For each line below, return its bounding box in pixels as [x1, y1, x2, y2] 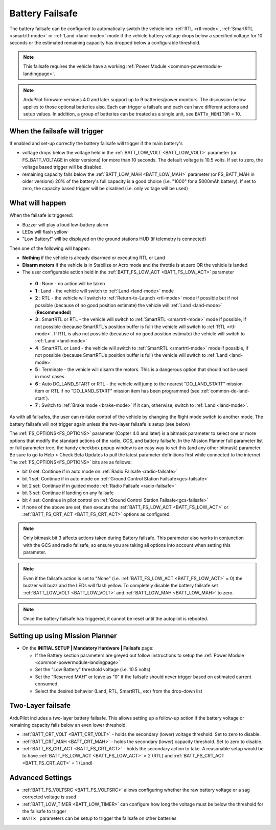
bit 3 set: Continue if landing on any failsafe [22, 490, 114, 496]
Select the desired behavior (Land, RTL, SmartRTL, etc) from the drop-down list [35, 688, 203, 694]
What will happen [9, 199, 66, 207]
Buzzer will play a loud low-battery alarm [22, 221, 108, 227]
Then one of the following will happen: [9, 245, 90, 251]
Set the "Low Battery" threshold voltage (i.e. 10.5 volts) [35, 666, 151, 673]
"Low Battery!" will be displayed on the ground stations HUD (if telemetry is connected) [22, 236, 206, 242]
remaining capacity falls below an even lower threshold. [9, 722, 127, 728]
